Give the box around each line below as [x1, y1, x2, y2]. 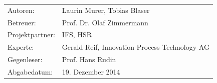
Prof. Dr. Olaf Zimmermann [62, 17, 148, 27]
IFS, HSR [62, 29, 92, 40]
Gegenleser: [8, 54, 43, 65]
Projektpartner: [8, 29, 55, 40]
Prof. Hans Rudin [62, 54, 116, 65]
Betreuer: [8, 17, 36, 27]
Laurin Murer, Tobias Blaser [62, 4, 150, 15]
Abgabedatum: [8, 66, 53, 77]
